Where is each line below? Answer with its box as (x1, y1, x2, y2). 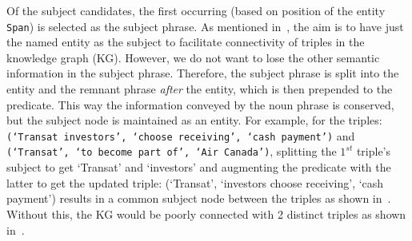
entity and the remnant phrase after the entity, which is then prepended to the (6, 81, 393, 97)
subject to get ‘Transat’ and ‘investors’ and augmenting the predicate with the (6, 159, 391, 176)
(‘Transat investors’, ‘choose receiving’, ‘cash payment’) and (6, 127, 355, 144)
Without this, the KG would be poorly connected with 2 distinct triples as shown (6, 205, 406, 222)
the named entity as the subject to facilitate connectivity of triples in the (6, 34, 365, 50)
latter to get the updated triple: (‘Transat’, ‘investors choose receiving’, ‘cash (6, 174, 384, 191)
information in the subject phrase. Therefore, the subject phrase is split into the (6, 65, 399, 81)
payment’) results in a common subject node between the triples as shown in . (6, 190, 391, 207)
